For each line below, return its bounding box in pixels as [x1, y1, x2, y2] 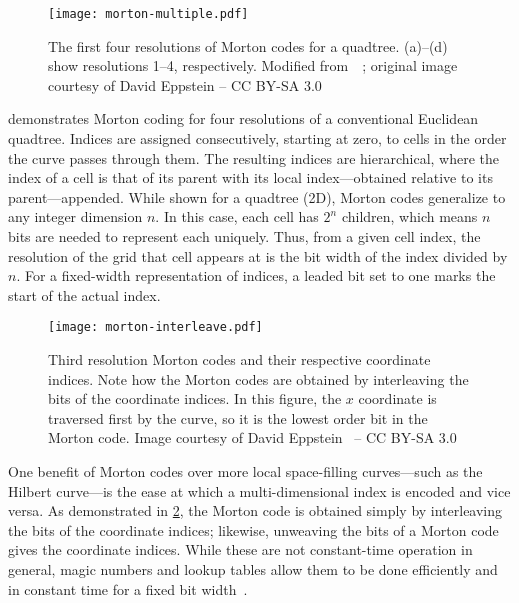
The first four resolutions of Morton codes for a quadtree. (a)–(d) [48, 35, 448, 56]
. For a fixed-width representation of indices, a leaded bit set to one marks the [16, 265, 496, 286]
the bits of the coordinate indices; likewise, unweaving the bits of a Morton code [8, 519, 499, 540]
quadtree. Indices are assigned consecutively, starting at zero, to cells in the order [8, 128, 507, 149]
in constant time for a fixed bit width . [8, 578, 248, 599]
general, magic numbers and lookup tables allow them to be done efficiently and [8, 558, 498, 579]
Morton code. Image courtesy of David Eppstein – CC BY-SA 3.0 [48, 427, 457, 448]
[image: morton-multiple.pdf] [48, 7, 249, 21]
